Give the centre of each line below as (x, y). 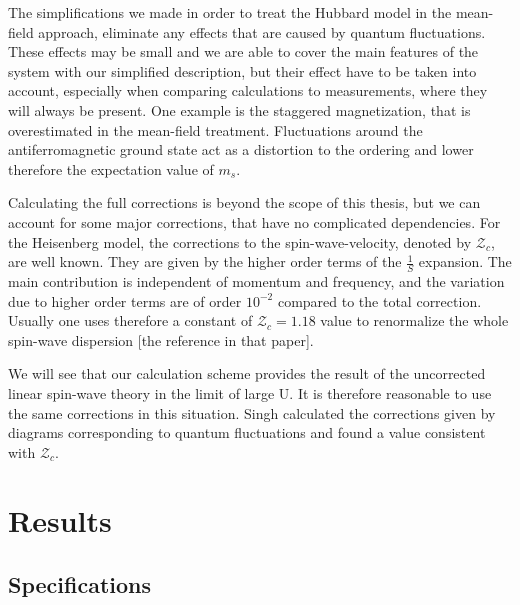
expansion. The (465, 261)
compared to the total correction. (379, 300)
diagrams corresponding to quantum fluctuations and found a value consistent (247, 432)
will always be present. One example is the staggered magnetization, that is (239, 109)
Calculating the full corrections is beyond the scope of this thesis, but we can (244, 202)
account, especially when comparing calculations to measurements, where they (248, 90)
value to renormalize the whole (414, 320)
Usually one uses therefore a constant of (130, 320)
